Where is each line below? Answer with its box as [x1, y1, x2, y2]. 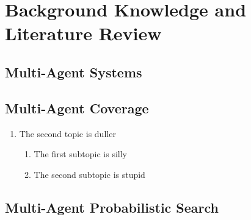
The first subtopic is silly [34, 147, 127, 160]
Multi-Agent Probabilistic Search [5, 197, 219, 216]
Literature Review [5, 21, 162, 46]
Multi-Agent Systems [5, 62, 142, 81]
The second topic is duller [19, 127, 116, 140]
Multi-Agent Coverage [5, 98, 149, 117]
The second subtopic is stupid [34, 168, 145, 180]
